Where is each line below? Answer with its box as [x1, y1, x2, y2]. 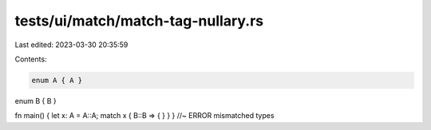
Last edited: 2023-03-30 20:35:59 [14, 40, 129, 49]
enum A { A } [31, 76, 83, 85]
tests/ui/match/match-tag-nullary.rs [14, 12, 263, 30]
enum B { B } [14, 96, 57, 105]
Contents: [14, 54, 47, 64]
